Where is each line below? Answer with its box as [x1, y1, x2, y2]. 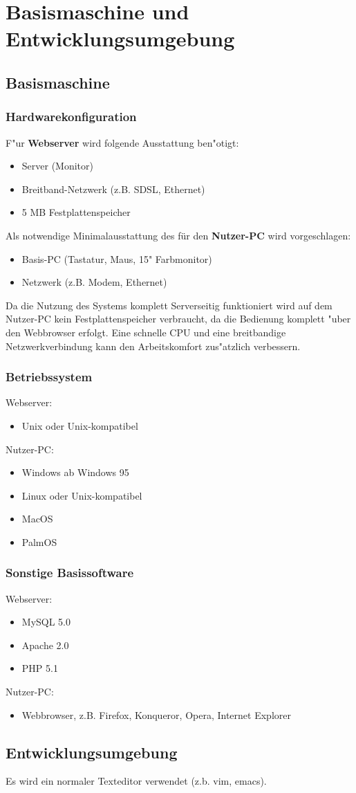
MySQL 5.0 [21, 614, 71, 629]
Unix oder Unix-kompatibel [21, 418, 138, 432]
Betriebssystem [6, 368, 93, 385]
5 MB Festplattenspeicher [21, 205, 131, 219]
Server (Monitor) [21, 158, 93, 173]
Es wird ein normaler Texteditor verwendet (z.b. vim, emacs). [6, 774, 267, 788]
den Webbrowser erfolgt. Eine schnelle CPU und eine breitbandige [6, 325, 286, 339]
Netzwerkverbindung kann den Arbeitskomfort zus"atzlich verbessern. [6, 338, 301, 353]
